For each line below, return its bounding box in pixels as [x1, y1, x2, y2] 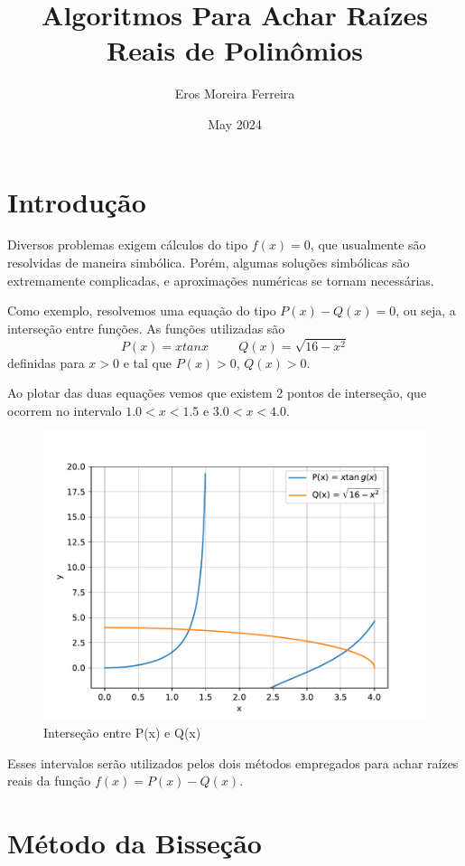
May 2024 [208, 114, 262, 133]
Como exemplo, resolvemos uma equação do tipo [7, 301, 276, 320]
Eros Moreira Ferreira [174, 84, 295, 103]
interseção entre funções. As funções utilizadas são [7, 318, 285, 337]
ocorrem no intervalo [7, 400, 122, 419]
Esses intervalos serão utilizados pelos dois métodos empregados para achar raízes [7, 753, 459, 772]
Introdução [7, 183, 146, 220]
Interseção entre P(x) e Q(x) [43, 722, 201, 741]
